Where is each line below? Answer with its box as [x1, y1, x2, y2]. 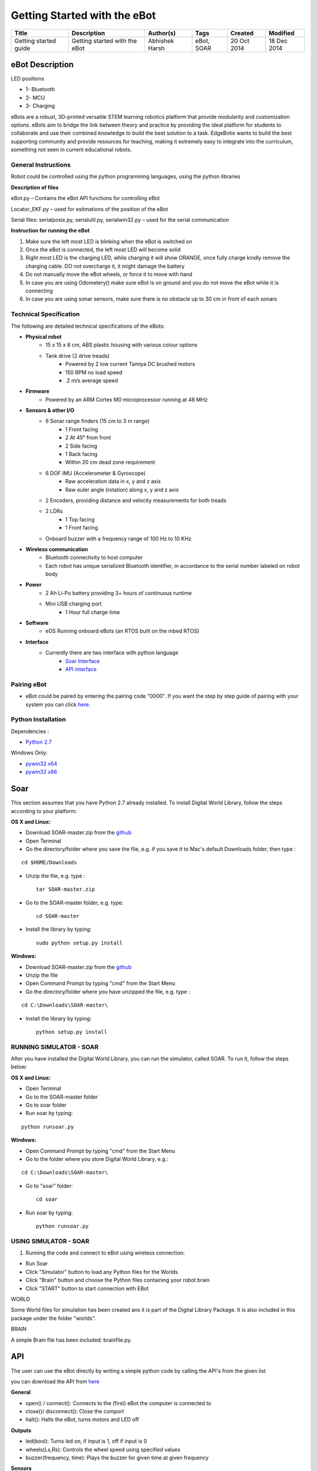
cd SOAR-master [36, 913, 80, 920]
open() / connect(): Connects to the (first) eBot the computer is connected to [25, 1399, 211, 1406]
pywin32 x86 [25, 768, 58, 776]
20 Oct [230, 36, 249, 45]
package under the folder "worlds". [11, 1314, 96, 1322]
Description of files [11, 184, 59, 191]
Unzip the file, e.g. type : [25, 872, 85, 879]
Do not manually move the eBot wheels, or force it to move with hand [25, 271, 193, 278]
